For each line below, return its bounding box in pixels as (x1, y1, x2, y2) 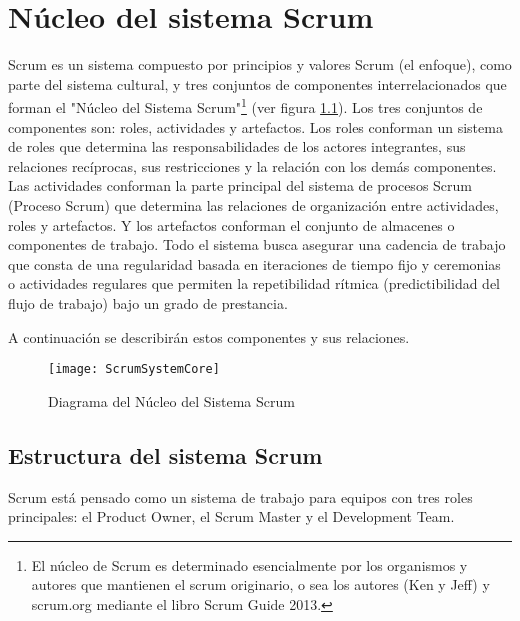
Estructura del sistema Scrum (8, 439, 323, 470)
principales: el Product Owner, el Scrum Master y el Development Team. (8, 506, 455, 527)
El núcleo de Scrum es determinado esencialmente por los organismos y (31, 554, 468, 575)
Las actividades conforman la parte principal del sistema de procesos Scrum (8, 175, 473, 196)
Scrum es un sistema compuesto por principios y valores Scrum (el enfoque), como (8, 54, 512, 75)
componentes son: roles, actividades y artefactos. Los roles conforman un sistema (8, 116, 503, 137)
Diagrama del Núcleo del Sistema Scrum (48, 390, 295, 411)
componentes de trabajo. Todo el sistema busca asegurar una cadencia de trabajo (8, 234, 506, 255)
